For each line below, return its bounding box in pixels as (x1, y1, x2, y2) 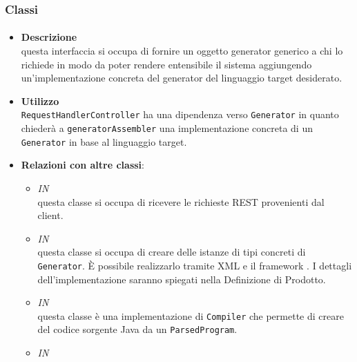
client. (37, 208, 64, 222)
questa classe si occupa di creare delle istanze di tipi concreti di (37, 245, 306, 259)
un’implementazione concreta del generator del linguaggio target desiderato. (21, 70, 342, 85)
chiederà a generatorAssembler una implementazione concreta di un (21, 121, 313, 135)
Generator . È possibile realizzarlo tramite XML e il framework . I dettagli (37, 258, 352, 272)
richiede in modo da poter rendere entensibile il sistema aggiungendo (21, 57, 312, 71)
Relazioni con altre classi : (21, 158, 144, 172)
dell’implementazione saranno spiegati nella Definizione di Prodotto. (37, 271, 326, 286)
